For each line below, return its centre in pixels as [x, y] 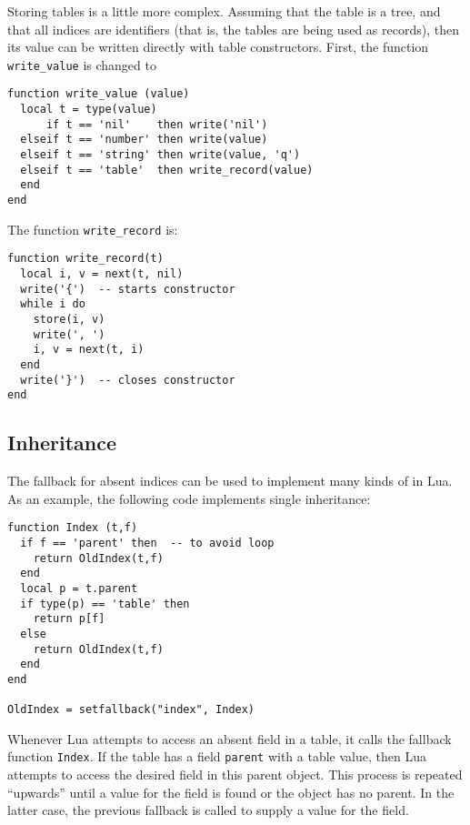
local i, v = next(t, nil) [102, 274]
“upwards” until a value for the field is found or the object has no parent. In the [231, 792]
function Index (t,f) [73, 528]
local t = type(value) [89, 110]
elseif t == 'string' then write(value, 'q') [160, 155]
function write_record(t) [85, 259]
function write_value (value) [99, 94]
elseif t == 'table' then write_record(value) [167, 170]
